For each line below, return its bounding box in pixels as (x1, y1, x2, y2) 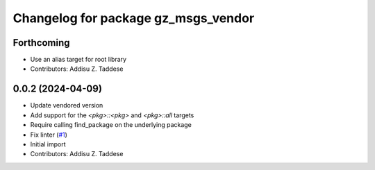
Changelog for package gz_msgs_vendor (12, 10, 255, 26)
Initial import (30, 139, 66, 148)
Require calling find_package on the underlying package (30, 121, 192, 129)
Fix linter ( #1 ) (30, 130, 67, 139)
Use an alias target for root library (30, 56, 127, 64)
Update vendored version (30, 101, 103, 110)
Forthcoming (12, 37, 70, 49)
